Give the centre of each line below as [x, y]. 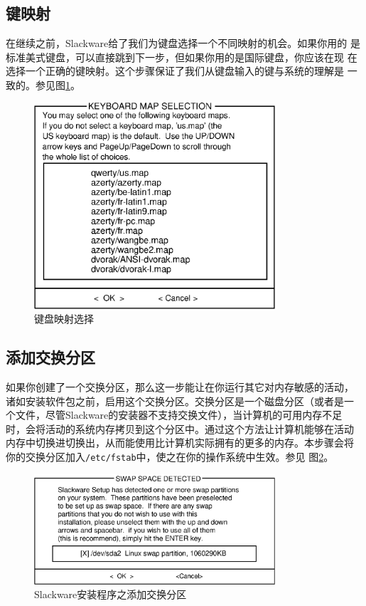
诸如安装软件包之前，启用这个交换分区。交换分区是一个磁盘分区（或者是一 [180, 401]
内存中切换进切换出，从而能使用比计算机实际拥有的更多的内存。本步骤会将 [180, 443]
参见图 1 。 [58, 84]
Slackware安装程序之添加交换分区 [111, 594]
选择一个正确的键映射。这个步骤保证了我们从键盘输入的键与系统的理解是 [175, 71]
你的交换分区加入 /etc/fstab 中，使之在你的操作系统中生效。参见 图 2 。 [170, 457]
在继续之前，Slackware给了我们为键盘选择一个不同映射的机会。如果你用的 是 [183, 43]
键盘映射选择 [64, 319]
